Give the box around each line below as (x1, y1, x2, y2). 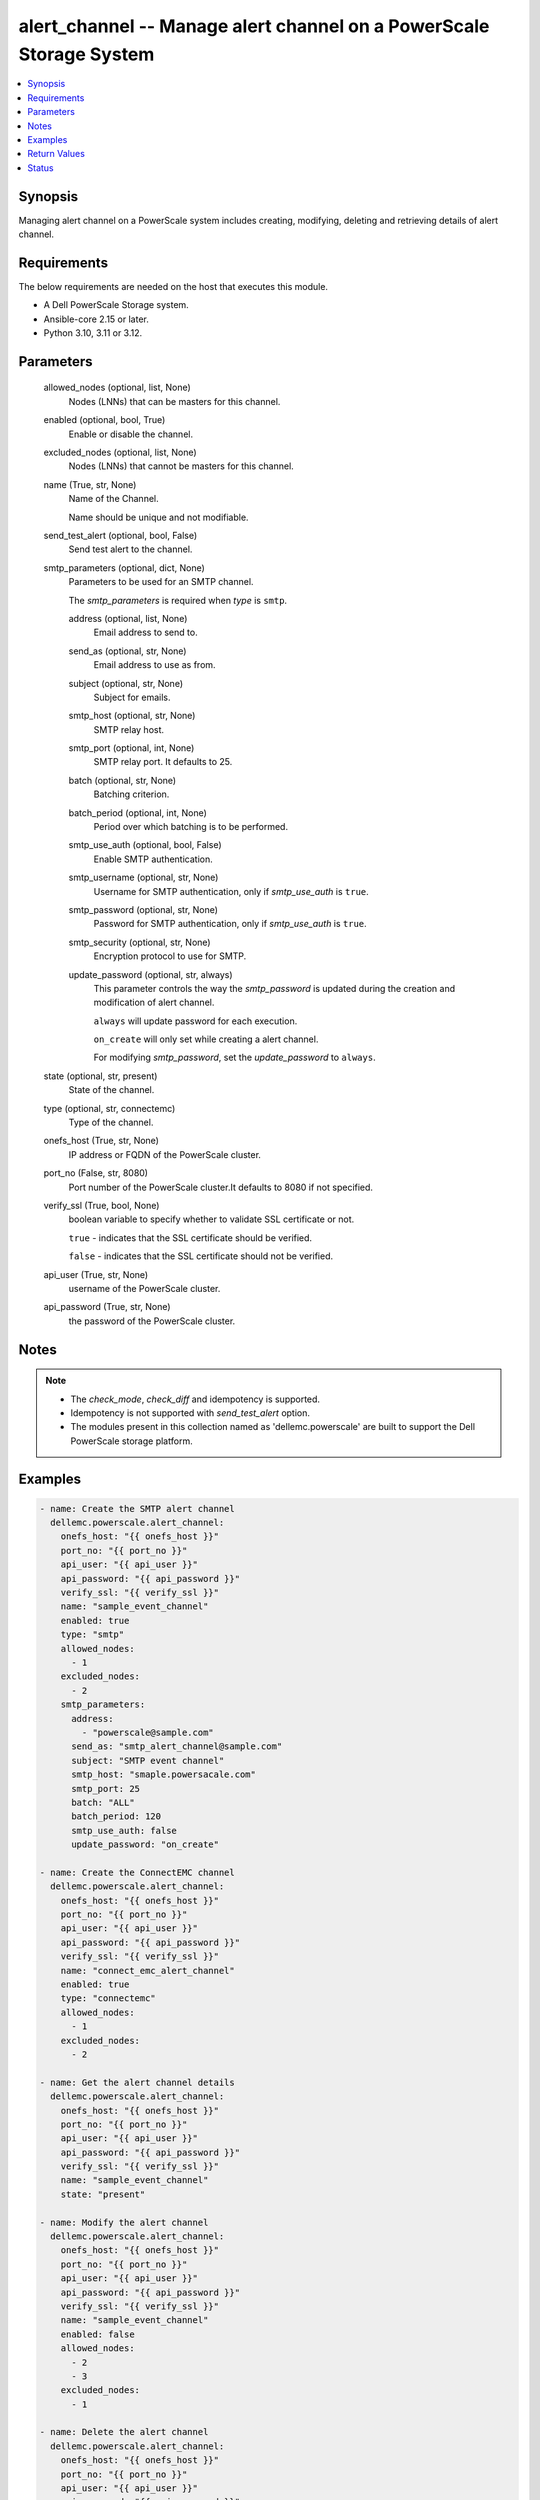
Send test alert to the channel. (68, 543, 193, 555)
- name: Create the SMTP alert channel (39, 1503, 235, 1514)
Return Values (27, 148, 85, 160)
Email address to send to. (93, 626, 199, 639)
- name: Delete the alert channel (39, 2426, 209, 2438)
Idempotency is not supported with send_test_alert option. (70, 1406, 310, 1419)
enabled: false (60, 2328, 135, 2340)
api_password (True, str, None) (43, 1301, 171, 1313)
